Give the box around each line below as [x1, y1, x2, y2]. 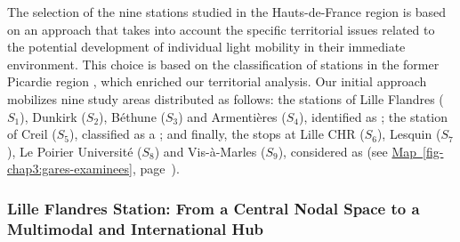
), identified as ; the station [299, 107, 448, 125]
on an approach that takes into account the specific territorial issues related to [7, 20, 435, 38]
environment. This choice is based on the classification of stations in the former [7, 54, 440, 73]
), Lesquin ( [376, 125, 441, 143]
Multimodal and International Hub [7, 217, 264, 239]
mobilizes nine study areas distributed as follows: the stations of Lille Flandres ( [7, 89, 444, 108]
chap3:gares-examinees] [7, 159, 133, 178]
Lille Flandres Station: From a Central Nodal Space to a [7, 197, 420, 219]
